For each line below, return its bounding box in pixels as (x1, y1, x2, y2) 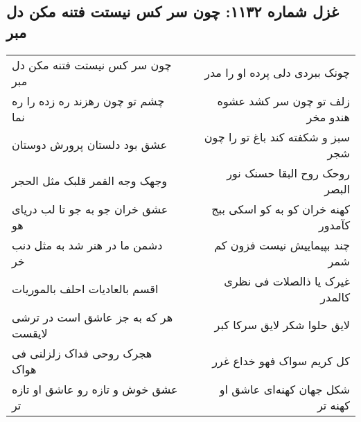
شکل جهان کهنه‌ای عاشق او (219, 380, 350, 397)
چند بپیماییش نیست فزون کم (214, 236, 350, 253)
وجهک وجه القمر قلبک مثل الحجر (12, 173, 168, 189)
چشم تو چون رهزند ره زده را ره (12, 92, 165, 109)
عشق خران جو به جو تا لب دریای (12, 200, 168, 217)
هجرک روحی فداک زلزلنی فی (12, 344, 152, 361)
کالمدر (320, 288, 350, 305)
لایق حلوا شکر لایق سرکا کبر (214, 317, 350, 333)
